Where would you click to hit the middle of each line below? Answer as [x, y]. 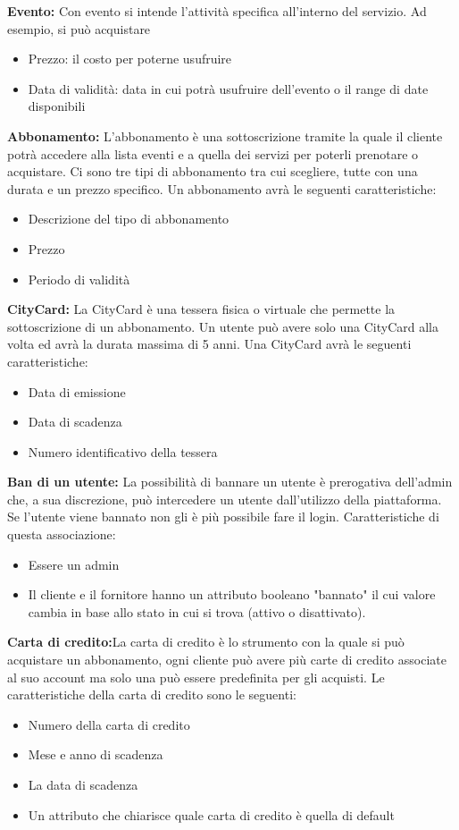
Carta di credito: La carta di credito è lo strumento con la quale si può [206, 642]
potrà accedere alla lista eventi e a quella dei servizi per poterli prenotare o [213, 153]
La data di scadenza [83, 784]
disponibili [57, 106]
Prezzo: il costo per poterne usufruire [130, 59]
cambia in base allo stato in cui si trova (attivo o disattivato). [197, 611]
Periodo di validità [79, 279]
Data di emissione [77, 391]
